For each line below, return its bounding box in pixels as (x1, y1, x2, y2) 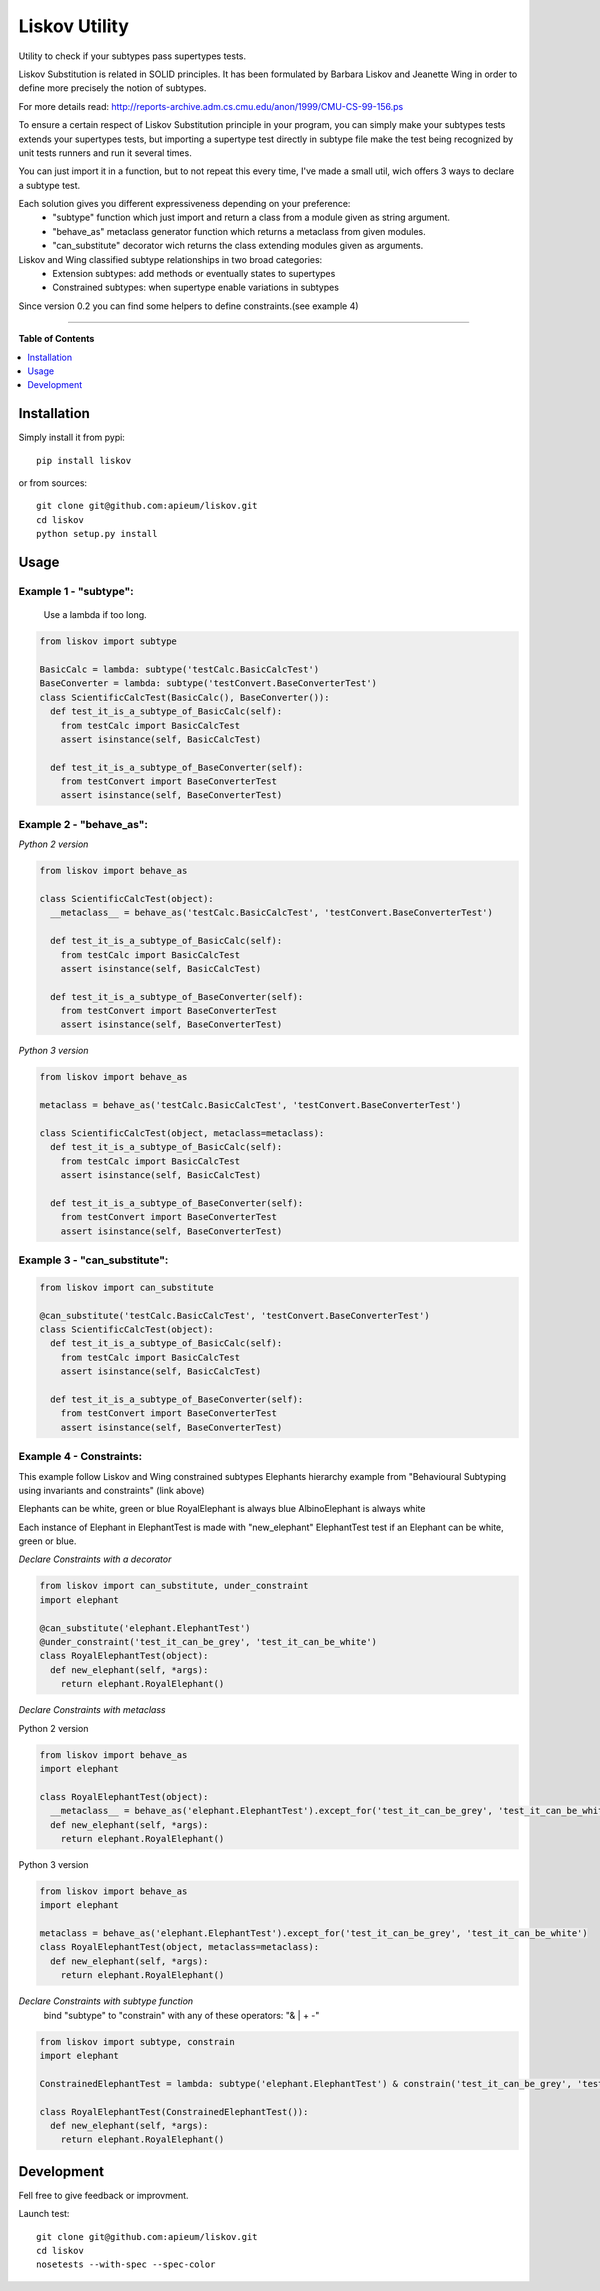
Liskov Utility (18, 15, 130, 37)
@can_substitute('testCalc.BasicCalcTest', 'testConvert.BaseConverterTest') (39, 1310, 430, 1321)
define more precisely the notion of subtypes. (18, 82, 207, 94)
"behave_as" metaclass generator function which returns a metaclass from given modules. (52, 225, 427, 237)
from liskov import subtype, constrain (39, 2036, 235, 2047)
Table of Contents (18, 333, 95, 345)
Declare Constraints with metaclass (18, 1704, 166, 1716)
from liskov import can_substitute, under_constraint (39, 1580, 309, 1592)
